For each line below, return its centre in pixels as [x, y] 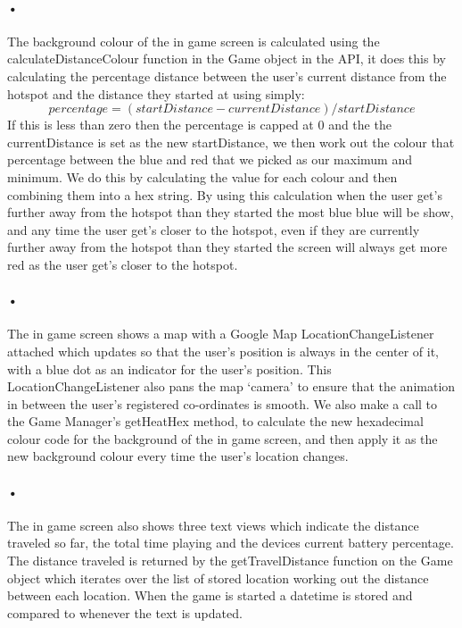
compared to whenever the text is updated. [125, 612]
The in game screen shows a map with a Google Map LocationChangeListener [221, 334]
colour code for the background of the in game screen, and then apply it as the [223, 438]
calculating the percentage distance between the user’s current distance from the [227, 75]
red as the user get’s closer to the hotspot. [123, 264]
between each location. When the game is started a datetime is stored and [210, 595]
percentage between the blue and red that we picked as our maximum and [210, 159]
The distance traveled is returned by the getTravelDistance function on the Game [230, 561]
